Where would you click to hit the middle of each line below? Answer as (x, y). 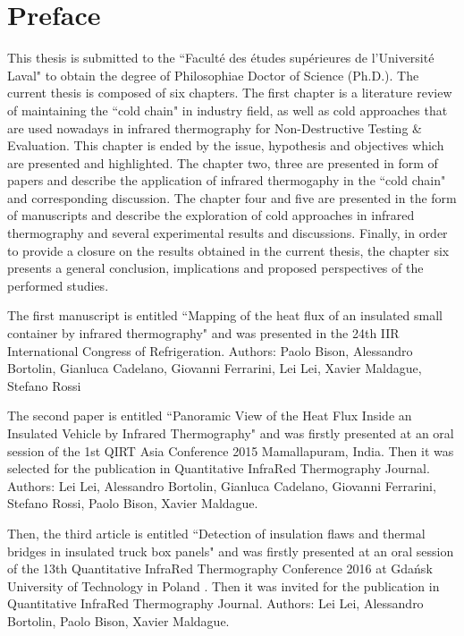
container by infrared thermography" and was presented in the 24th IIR (203, 333)
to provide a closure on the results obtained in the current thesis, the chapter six (228, 250)
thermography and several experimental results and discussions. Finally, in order (228, 233)
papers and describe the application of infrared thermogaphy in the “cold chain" (227, 180)
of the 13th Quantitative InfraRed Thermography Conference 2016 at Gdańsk (220, 568)
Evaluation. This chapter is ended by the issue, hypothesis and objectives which (226, 145)
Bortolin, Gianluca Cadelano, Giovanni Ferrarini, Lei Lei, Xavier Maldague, (215, 368)
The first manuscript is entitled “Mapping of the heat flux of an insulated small (225, 315)
